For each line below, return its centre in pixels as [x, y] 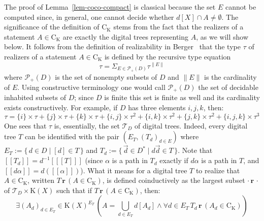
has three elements [157, 107]
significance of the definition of [52, 27]
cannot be [241, 7]
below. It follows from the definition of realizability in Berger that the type [122, 46]
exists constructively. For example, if [61, 107]
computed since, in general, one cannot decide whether [89, 17]
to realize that [218, 170]
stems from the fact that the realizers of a [178, 27]
